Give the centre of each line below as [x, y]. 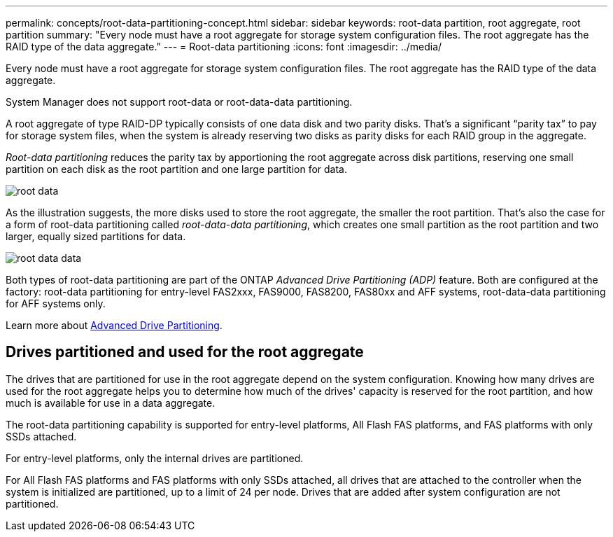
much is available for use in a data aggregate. [111, 403]
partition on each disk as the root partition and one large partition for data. [176, 169]
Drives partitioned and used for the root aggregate [185, 352]
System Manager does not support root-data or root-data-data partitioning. [179, 102]
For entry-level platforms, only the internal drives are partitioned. [155, 458]
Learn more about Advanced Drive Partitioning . [114, 325]
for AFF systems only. [56, 304]
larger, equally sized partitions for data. [96, 236]
